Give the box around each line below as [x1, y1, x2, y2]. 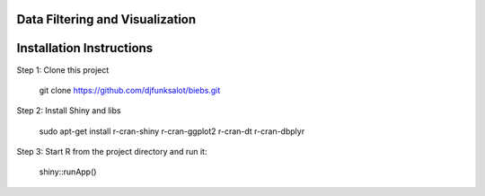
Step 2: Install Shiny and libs [16, 105, 121, 116]
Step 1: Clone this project [16, 64, 110, 76]
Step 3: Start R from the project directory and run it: [16, 147, 207, 157]
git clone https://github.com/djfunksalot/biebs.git [39, 85, 221, 95]
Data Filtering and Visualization [16, 12, 197, 27]
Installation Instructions [16, 40, 154, 56]
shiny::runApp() [39, 166, 97, 177]
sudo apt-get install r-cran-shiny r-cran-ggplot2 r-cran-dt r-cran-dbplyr [39, 126, 305, 137]
